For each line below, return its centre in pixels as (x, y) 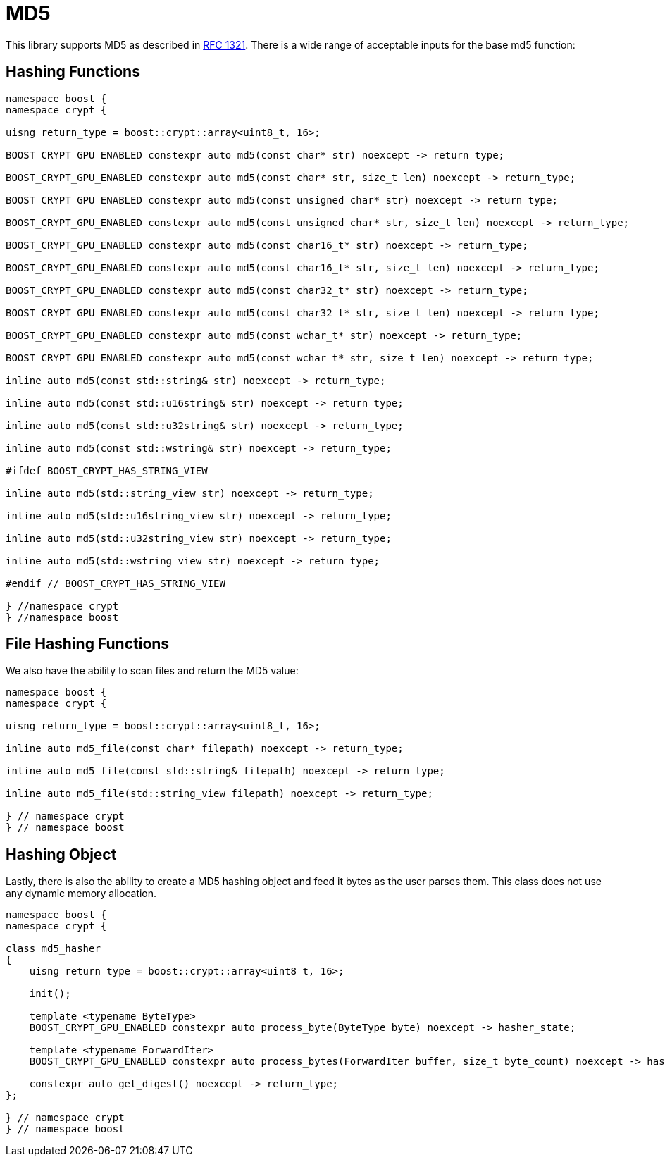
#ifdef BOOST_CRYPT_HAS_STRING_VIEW (107, 470)
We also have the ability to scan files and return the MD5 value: (152, 671)
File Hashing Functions (88, 644)
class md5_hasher (53, 949)
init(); (50, 994)
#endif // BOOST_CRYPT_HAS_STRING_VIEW (116, 583)
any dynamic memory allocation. (81, 894)
